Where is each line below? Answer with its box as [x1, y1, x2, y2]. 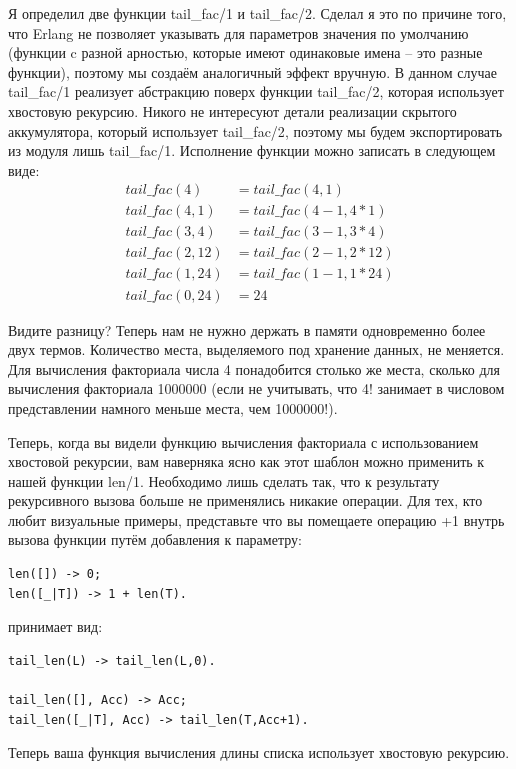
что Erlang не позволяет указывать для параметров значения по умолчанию [8, 22, 469, 43]
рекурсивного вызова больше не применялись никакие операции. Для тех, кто [8, 490, 483, 511]
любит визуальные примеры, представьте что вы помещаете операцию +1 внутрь [8, 509, 505, 530]
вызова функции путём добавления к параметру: [8, 529, 302, 550]
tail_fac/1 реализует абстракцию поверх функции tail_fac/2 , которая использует [8, 81, 504, 102]
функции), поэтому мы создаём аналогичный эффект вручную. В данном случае [8, 61, 498, 82]
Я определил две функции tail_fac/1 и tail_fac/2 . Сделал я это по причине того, [8, 3, 507, 23]
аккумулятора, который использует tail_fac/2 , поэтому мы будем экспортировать [8, 120, 503, 141]
